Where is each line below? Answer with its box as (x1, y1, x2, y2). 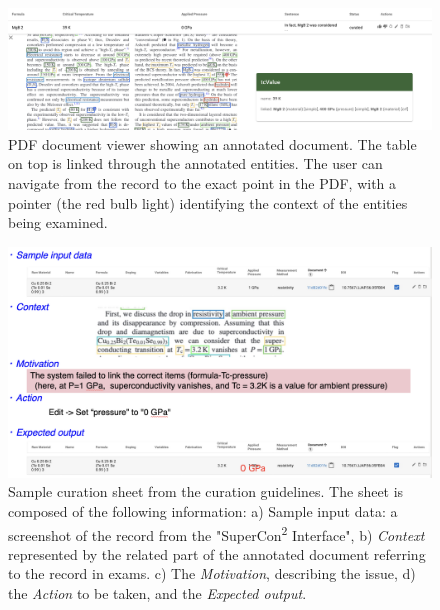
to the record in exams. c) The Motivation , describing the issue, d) (8, 563, 416, 584)
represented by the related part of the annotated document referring (8, 543, 426, 564)
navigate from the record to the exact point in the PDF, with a (8, 172, 397, 193)
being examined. (8, 212, 108, 233)
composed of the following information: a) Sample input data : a (8, 500, 398, 521)
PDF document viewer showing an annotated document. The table (8, 133, 417, 154)
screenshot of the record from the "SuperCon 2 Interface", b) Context (8, 521, 425, 545)
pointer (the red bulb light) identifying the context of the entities (8, 192, 408, 213)
